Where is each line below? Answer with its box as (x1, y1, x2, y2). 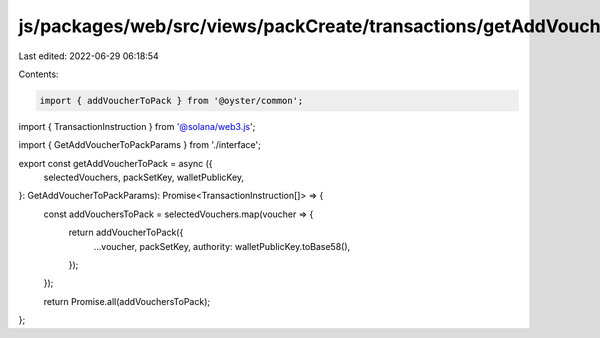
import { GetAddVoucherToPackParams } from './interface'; (18, 139, 262, 151)
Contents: (18, 68, 59, 80)
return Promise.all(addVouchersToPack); (43, 295, 210, 307)
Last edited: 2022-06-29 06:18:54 (18, 50, 159, 62)
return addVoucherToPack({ (68, 226, 184, 239)
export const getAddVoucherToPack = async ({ (18, 157, 214, 169)
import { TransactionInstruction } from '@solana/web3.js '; (18, 120, 256, 132)
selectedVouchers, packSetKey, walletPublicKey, (43, 171, 245, 184)
